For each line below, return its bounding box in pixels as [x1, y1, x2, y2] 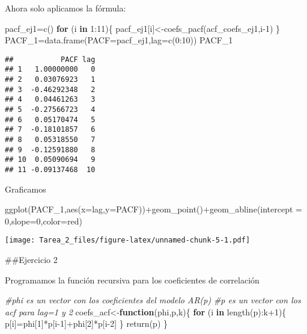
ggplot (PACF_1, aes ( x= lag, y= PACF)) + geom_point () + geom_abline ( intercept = [5, 203, 302, 215]
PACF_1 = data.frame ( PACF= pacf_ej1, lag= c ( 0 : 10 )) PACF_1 [5, 34, 233, 46]
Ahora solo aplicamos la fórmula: [5, 2, 126, 14]
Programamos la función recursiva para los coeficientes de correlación [5, 273, 260, 286]
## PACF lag [5, 55, 96, 64]
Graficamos [5, 182, 46, 195]
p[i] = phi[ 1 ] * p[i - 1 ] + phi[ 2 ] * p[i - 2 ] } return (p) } [5, 317, 168, 330]
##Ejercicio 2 [5, 253, 58, 266]
